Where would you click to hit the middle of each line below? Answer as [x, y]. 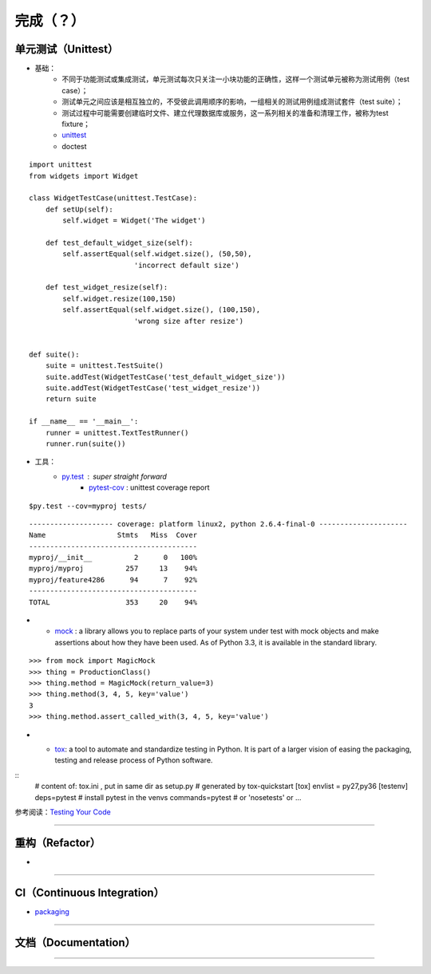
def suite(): [54, 354]
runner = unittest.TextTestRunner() [117, 432]
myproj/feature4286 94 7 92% [113, 580]
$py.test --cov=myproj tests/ [88, 506]
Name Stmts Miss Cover [113, 535]
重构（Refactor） [58, 843]
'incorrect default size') [186, 265]
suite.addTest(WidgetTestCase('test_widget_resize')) [153, 388]
